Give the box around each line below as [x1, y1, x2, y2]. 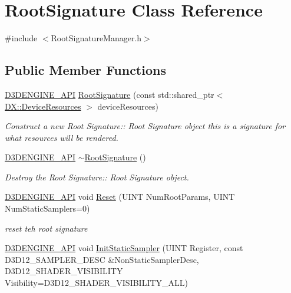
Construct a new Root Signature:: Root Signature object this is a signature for [5, 120, 286, 132]
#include [5, 32, 38, 44]
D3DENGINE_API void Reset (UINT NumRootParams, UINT [5, 190, 235, 203]
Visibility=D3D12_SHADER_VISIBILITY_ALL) [5, 276, 189, 289]
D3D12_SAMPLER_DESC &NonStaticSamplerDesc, [5, 253, 199, 265]
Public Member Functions [5, 61, 166, 79]
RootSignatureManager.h [51, 32, 142, 44]
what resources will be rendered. [5, 131, 118, 143]
